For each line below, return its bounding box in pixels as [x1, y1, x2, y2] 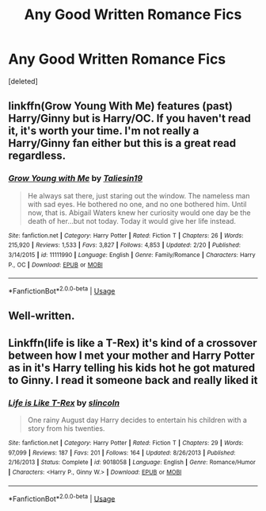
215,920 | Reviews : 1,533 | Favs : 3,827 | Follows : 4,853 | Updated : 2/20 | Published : [8, 241, 241, 249]
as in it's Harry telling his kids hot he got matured [8, 361, 256, 375]
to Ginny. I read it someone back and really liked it [8, 373, 258, 386]
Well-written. [8, 309, 75, 323]
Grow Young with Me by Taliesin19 [8, 173, 143, 184]
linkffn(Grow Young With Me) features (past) [8, 99, 234, 113]
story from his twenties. [27, 423, 105, 433]
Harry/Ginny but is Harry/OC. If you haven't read [8, 112, 252, 125]
